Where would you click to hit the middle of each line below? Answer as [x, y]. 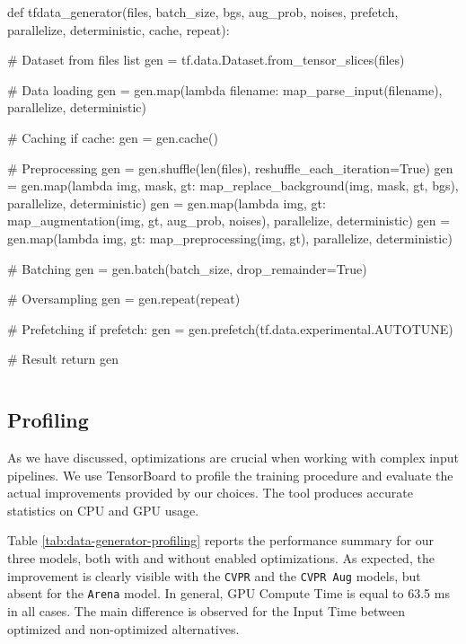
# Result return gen [63, 359]
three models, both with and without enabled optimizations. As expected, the [221, 558]
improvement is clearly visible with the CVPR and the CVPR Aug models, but [214, 575]
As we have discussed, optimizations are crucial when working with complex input [233, 458]
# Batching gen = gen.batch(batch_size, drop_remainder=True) [187, 268]
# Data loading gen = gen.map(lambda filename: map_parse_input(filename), [225, 89]
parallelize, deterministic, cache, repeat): [119, 29]
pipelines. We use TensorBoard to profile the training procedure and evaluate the [230, 475]
